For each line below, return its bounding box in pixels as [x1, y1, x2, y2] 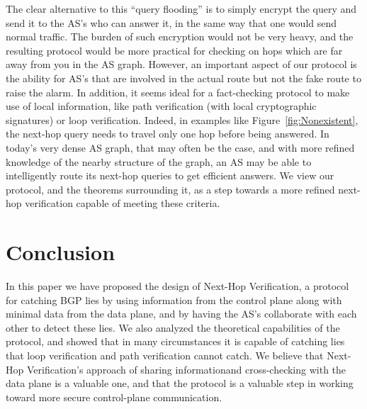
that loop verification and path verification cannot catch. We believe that [6, 348, 324, 362]
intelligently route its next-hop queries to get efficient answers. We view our [6, 168, 334, 183]
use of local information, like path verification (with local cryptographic [6, 99, 317, 113]
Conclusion [6, 237, 115, 267]
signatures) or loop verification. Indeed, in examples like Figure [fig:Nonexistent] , [6, 112, 358, 127]
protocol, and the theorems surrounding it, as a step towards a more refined [6, 181, 335, 196]
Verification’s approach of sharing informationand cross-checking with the [26, 362, 346, 376]
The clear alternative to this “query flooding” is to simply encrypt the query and [6, 1, 357, 16]
